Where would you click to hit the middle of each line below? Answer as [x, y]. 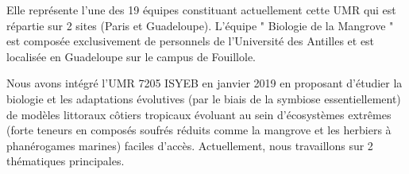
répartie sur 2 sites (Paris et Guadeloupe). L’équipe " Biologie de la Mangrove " [200, 25]
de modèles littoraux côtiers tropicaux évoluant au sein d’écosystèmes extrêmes [199, 114]
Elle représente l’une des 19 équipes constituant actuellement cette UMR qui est [201, 10]
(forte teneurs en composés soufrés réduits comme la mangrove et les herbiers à [199, 130]
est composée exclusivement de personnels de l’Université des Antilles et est [191, 41]
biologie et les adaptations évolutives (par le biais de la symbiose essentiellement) [204, 98]
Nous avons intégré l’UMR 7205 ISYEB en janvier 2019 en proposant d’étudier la [204, 83]
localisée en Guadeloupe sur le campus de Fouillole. [131, 56]
